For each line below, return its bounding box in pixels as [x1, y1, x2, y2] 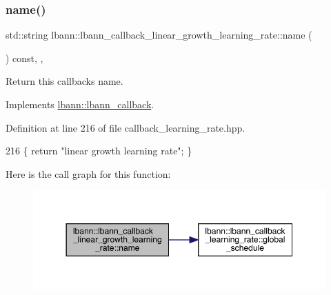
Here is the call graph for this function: [6, 166, 171, 181]
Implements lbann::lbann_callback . [6, 97, 154, 111]
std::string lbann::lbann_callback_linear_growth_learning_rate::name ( [6, 28, 312, 42]
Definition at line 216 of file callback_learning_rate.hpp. [6, 120, 245, 134]
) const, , [6, 50, 43, 65]
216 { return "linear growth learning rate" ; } [6, 143, 192, 158]
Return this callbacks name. [6, 74, 123, 88]
